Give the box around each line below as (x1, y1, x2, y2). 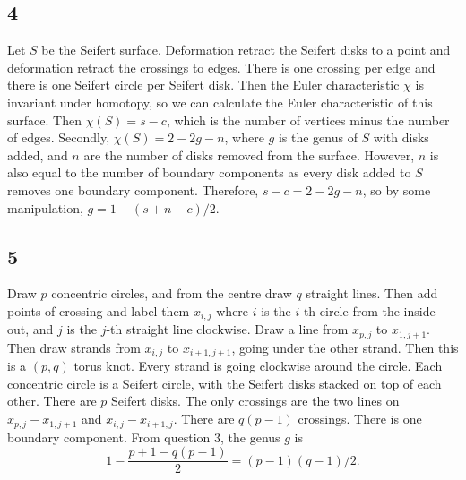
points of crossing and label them (7, 301, 190, 320)
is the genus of (278, 128, 358, 147)
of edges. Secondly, (7, 128, 110, 147)
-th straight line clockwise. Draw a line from (106, 320, 349, 339)
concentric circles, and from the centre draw (51, 284, 292, 303)
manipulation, (7, 198, 83, 217)
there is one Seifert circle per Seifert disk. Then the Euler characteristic (7, 75, 400, 94)
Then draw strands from (7, 338, 141, 356)
